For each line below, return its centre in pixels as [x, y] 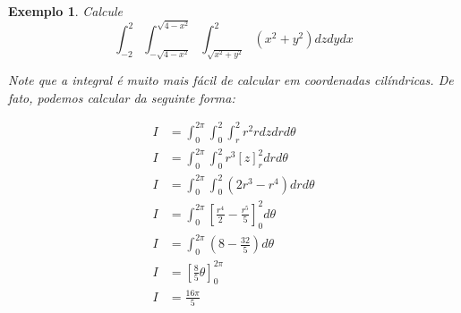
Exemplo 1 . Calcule [66, 11]
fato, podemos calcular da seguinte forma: [122, 97]
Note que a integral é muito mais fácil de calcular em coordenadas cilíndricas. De [231, 80]
